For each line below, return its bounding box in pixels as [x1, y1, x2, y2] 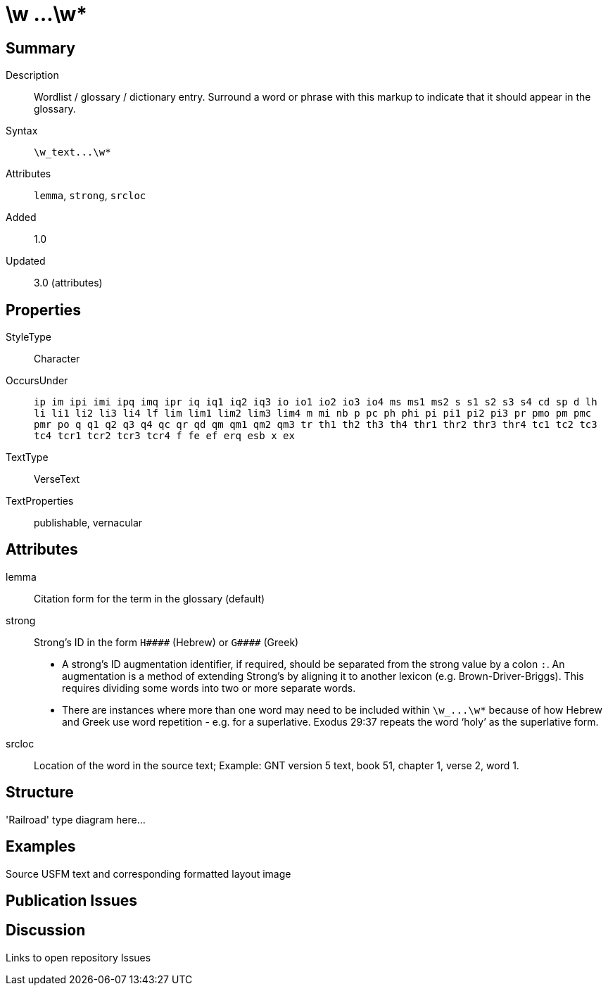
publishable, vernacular [34, 517, 143, 529]
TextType [6, 451, 49, 464]
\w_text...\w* [34, 146, 111, 158]
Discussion [6, 921, 86, 940]
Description [6, 69, 59, 82]
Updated [6, 255, 46, 267]
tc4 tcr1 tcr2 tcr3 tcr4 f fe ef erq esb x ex [34, 430, 295, 442]
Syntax [6, 125, 38, 137]
